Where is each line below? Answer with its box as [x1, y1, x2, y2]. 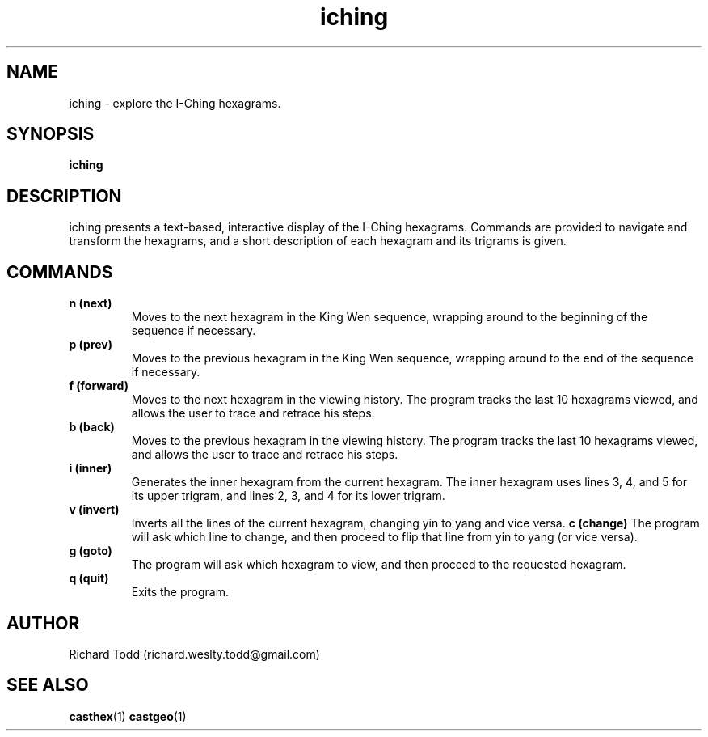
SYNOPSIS [6, 124, 95, 145]
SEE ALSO [6, 675, 89, 696]
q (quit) [69, 571, 109, 586]
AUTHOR [6, 612, 80, 633]
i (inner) [69, 461, 112, 476]
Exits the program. [131, 585, 229, 599]
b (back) [69, 420, 115, 434]
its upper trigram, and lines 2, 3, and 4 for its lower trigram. [131, 489, 445, 503]
